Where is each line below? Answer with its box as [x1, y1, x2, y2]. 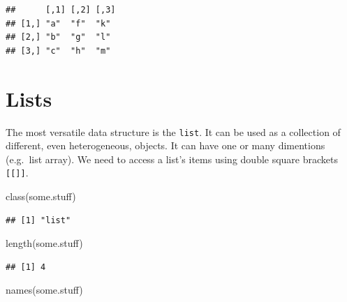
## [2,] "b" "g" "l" [6, 32, 111, 43]
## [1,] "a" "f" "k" [6, 18, 111, 29]
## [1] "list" [6, 215, 71, 225]
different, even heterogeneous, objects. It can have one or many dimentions [6, 138, 325, 153]
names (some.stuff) [6, 282, 83, 297]
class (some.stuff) [6, 189, 76, 203]
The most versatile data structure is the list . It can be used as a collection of [6, 124, 341, 139]
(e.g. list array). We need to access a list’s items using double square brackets [6, 151, 339, 166]
